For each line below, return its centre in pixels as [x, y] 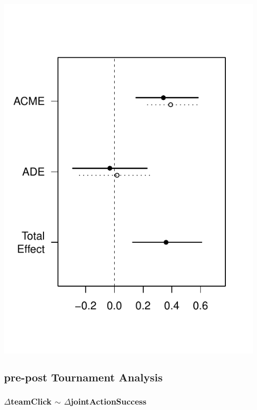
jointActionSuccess [109, 401]
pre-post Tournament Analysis [83, 377]
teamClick [31, 401]
